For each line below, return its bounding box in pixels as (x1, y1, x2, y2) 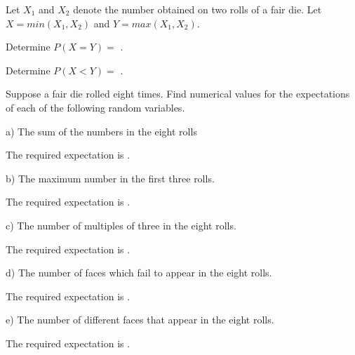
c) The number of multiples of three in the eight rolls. (6, 217, 236, 232)
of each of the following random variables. (6, 100, 185, 114)
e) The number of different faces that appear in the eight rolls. (6, 312, 274, 327)
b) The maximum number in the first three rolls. (6, 170, 215, 185)
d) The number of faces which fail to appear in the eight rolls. (6, 265, 272, 280)
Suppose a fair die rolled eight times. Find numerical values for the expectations (6, 86, 350, 101)
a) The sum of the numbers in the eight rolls (6, 123, 197, 138)
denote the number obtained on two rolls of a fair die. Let (73, 2, 322, 16)
